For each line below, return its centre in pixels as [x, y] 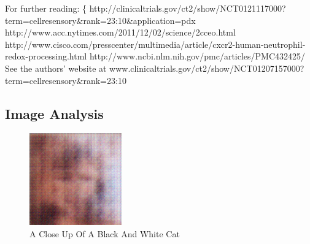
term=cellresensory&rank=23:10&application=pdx [100, 20]
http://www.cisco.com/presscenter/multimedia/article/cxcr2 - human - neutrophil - [155, 44]
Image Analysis [54, 113]
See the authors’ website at [56, 68]
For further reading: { [46, 8]
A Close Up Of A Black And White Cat [105, 233]
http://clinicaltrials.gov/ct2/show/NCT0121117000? [188, 8]
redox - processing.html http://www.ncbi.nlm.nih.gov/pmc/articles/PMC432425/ [155, 56]
